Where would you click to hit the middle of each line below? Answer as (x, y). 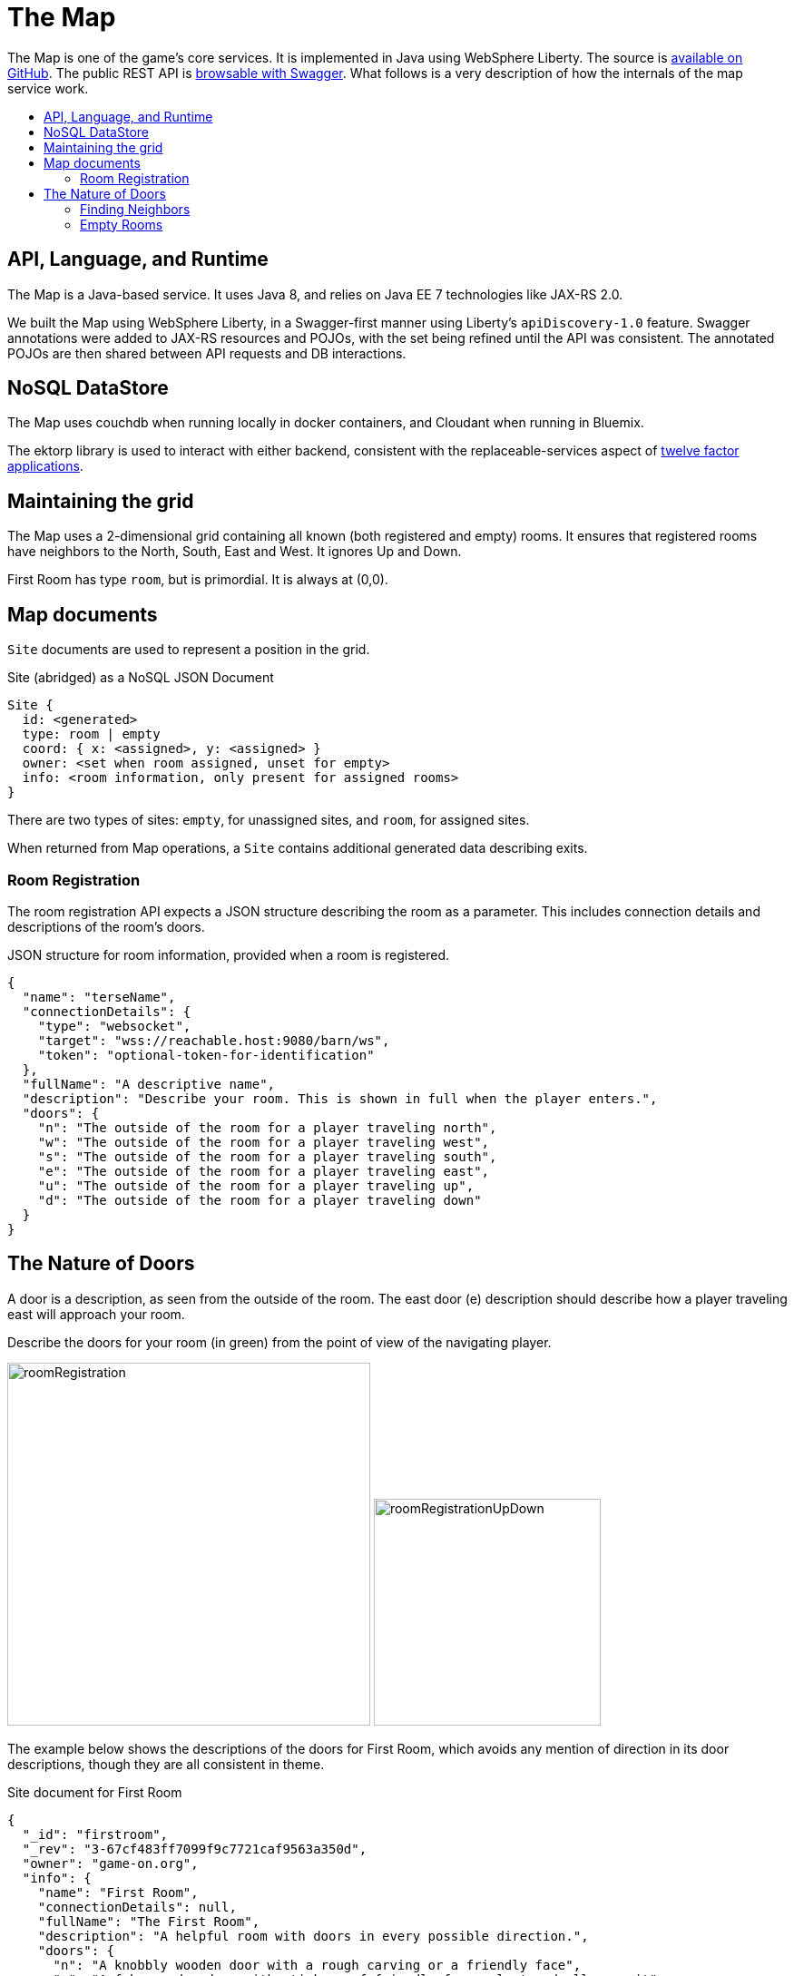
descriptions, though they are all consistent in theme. (166, 1764)
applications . (45, 466)
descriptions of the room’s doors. (106, 926)
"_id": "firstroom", (95, 1834)
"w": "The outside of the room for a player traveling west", (264, 1142)
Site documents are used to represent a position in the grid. (189, 650)
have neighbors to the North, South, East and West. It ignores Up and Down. (235, 552)
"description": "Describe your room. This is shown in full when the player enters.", (340, 1098)
